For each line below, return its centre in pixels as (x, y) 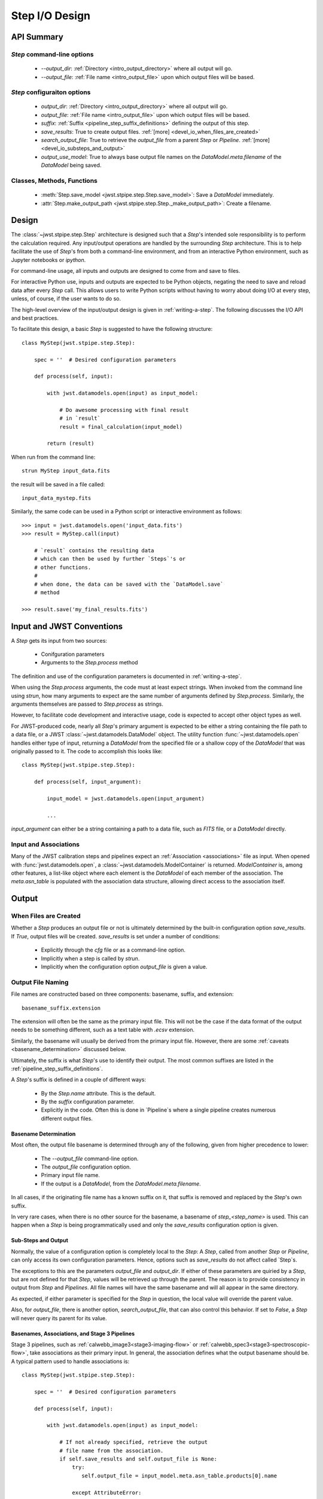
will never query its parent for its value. (59, 1318)
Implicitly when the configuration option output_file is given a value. (124, 967)
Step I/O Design (51, 16)
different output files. (67, 1118)
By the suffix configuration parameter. (88, 1102)
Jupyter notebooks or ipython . (48, 260)
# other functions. (63, 567)
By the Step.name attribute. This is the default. (98, 1093)
